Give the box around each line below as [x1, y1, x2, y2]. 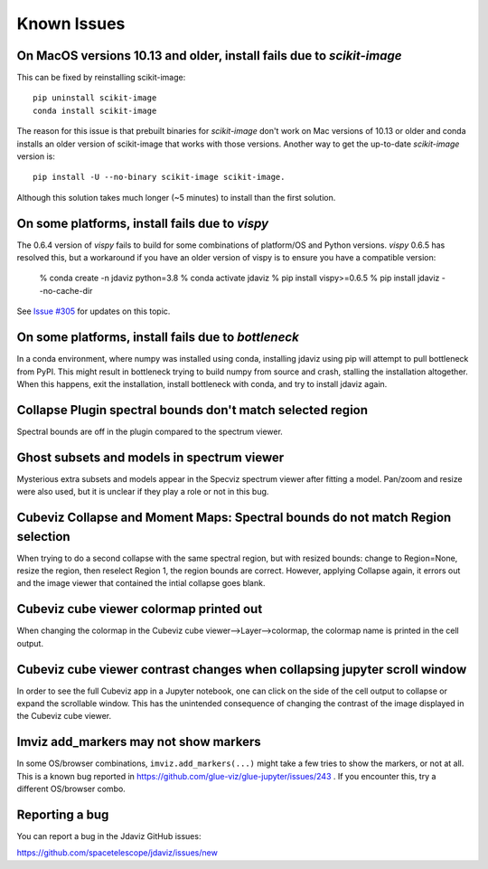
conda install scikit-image [33, 105, 157, 116]
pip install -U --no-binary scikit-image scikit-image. [33, 172, 286, 183]
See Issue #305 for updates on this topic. [16, 306, 171, 316]
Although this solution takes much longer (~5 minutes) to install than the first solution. [16, 192, 336, 203]
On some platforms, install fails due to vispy [16, 215, 269, 231]
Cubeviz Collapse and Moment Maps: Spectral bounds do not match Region [16, 509, 452, 524]
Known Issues [16, 14, 126, 33]
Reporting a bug [16, 807, 109, 822]
